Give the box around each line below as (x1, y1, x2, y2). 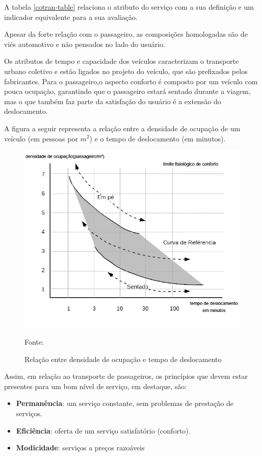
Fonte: (24, 337, 44, 347)
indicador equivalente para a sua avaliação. (4, 11, 138, 22)
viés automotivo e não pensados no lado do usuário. (4, 38, 166, 49)
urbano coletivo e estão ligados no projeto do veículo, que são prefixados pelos (4, 65, 248, 76)
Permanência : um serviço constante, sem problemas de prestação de (16, 398, 233, 409)
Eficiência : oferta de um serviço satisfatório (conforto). (16, 425, 191, 436)
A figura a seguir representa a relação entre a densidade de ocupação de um (4, 123, 241, 133)
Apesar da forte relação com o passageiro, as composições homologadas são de (4, 29, 248, 39)
